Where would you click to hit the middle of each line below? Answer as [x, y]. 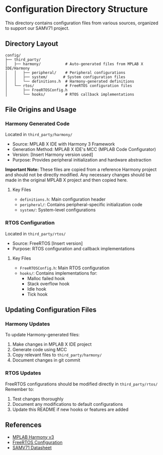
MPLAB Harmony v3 [33, 437]
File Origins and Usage [41, 110]
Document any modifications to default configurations [68, 404]
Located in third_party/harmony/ [39, 135]
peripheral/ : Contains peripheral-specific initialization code [81, 205]
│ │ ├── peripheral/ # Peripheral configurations [65, 73]
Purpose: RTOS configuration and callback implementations [74, 248]
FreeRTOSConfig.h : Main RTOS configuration [65, 268]
